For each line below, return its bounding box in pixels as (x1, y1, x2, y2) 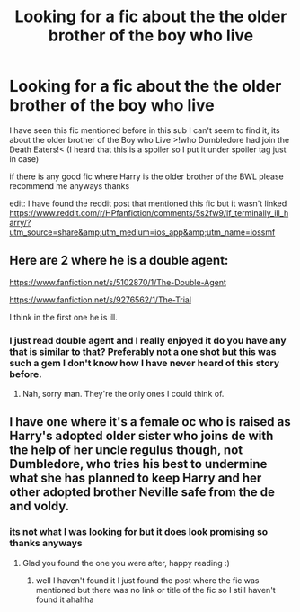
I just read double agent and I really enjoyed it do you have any (9, 334, 287, 346)
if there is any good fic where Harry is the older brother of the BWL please (9, 171, 285, 182)
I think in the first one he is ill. (9, 311, 119, 322)
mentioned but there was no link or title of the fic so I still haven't (35, 584, 276, 595)
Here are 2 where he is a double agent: (9, 253, 229, 268)
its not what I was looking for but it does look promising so (9, 526, 269, 538)
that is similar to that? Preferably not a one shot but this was (9, 345, 277, 357)
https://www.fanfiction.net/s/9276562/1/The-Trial (9, 294, 191, 305)
